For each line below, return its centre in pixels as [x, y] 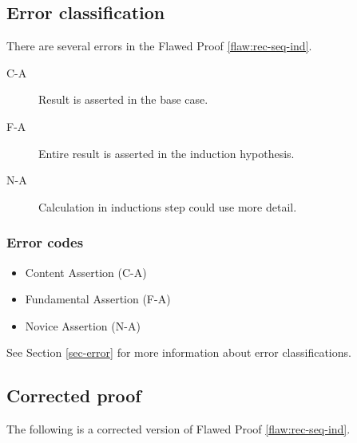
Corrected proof [74, 396]
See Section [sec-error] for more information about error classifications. [179, 352]
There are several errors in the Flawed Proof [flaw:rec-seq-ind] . [159, 46]
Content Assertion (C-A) [86, 272]
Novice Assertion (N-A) [83, 325]
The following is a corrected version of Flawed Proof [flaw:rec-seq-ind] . [178, 429]
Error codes [45, 242]
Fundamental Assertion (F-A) [98, 299]
